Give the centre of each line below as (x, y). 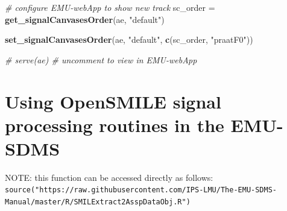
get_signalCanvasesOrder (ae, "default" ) (85, 19)
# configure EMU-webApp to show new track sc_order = (110, 7)
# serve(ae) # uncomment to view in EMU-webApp (101, 59)
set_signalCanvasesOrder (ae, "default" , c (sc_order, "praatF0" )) (129, 39)
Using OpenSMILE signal (113, 101)
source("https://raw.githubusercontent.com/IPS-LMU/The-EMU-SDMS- (141, 190)
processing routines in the (115, 124)
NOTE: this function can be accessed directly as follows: (109, 177)
